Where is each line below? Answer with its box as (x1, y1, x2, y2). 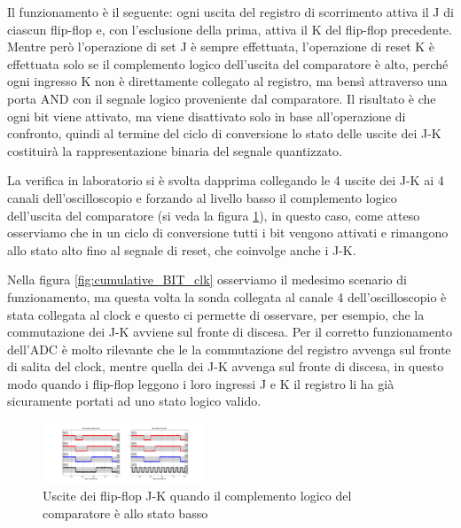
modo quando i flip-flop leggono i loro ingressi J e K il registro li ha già (7, 374, 395, 392)
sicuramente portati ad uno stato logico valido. (7, 392, 262, 410)
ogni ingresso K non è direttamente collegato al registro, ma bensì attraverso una (7, 72, 448, 90)
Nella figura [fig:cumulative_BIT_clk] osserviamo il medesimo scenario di (7, 270, 407, 289)
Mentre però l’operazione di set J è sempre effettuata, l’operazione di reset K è (7, 37, 435, 56)
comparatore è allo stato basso (43, 503, 208, 522)
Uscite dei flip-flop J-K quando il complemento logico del (43, 486, 352, 505)
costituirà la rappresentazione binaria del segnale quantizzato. (7, 141, 343, 159)
